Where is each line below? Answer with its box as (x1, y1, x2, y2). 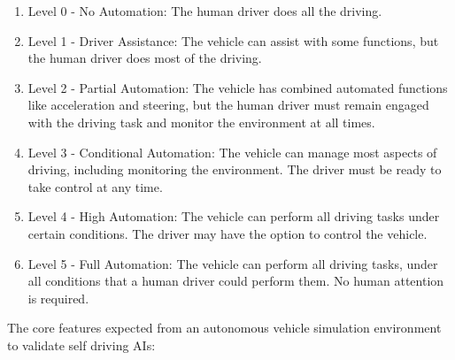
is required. (27, 288, 89, 307)
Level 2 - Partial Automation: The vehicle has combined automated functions (27, 78, 448, 96)
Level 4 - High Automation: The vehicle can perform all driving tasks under (27, 207, 440, 226)
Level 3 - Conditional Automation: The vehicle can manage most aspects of (27, 142, 437, 161)
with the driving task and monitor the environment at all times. (27, 112, 375, 131)
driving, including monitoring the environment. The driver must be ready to (27, 160, 442, 179)
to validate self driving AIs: (7, 335, 156, 354)
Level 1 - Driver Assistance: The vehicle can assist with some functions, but (27, 31, 439, 50)
